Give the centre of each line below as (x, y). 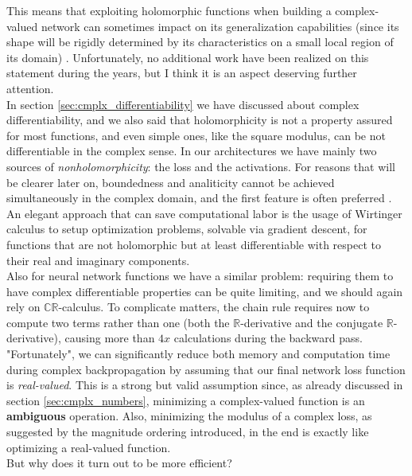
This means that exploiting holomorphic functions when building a (169, 10)
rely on (23, 307)
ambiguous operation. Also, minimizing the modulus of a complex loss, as (189, 416)
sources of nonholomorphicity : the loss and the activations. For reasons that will (201, 166)
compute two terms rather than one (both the (118, 322)
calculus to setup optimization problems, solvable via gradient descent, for (187, 229)
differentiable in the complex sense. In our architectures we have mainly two (192, 151)
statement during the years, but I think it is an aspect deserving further (182, 73)
